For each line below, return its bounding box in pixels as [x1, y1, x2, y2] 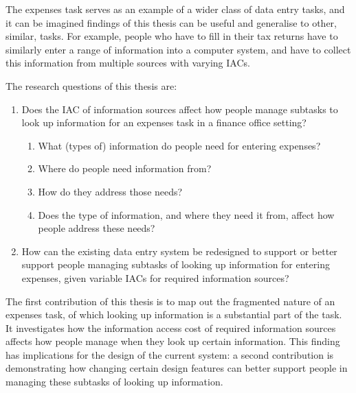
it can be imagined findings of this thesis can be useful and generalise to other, [5, 15, 337, 29]
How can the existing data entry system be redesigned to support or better [21, 243, 337, 258]
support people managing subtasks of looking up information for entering [21, 257, 330, 272]
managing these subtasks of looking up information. [5, 374, 223, 389]
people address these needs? [38, 221, 155, 235]
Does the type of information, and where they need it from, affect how [38, 207, 335, 222]
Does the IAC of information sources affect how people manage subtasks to [21, 102, 338, 116]
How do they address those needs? [38, 184, 183, 198]
